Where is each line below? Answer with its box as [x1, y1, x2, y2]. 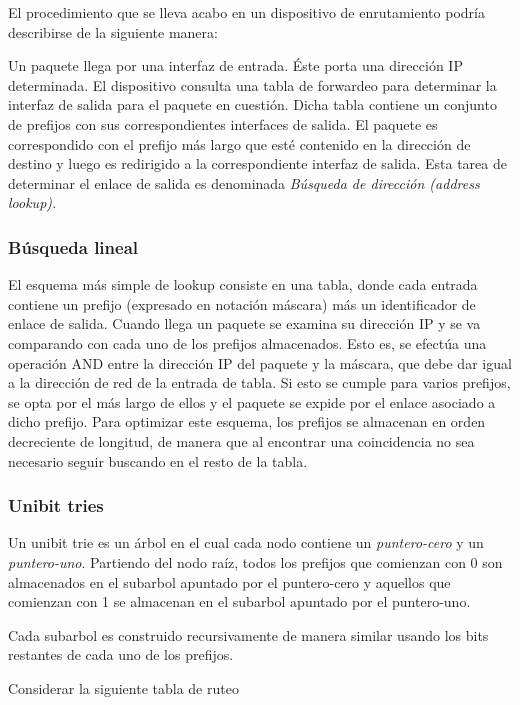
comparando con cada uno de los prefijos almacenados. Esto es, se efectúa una [8, 332, 487, 353]
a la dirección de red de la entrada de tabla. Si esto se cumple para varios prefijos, [8, 372, 511, 393]
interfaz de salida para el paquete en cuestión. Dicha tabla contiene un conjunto [8, 94, 497, 115]
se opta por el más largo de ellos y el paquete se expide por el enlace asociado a [8, 391, 496, 412]
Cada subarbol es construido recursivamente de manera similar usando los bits [8, 624, 489, 645]
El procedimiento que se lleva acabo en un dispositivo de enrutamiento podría [8, 2, 485, 22]
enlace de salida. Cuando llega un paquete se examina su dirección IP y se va [8, 313, 481, 334]
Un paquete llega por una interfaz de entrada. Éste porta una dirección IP [8, 55, 463, 76]
